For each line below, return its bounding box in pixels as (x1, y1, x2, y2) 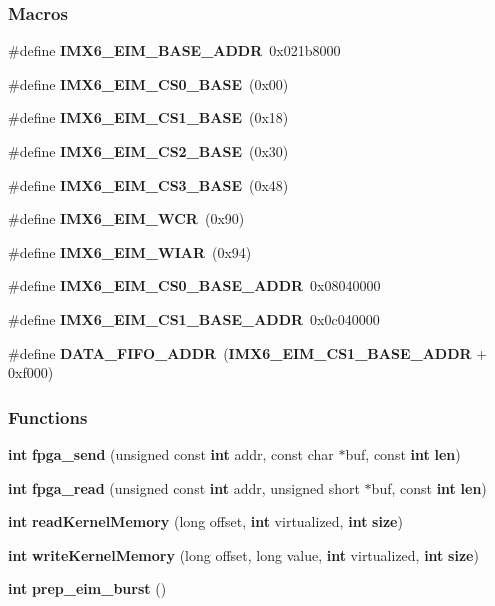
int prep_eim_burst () (8, 578, 167, 599)
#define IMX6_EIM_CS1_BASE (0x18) (8, 107, 289, 128)
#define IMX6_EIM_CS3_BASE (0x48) (8, 174, 289, 195)
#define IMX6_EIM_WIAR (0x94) (8, 241, 252, 262)
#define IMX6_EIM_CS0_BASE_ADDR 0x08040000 (8, 275, 381, 296)
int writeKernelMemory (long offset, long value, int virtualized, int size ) (8, 544, 479, 565)
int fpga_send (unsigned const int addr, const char (8, 443, 334, 464)
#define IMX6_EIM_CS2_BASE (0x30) (8, 141, 289, 161)
